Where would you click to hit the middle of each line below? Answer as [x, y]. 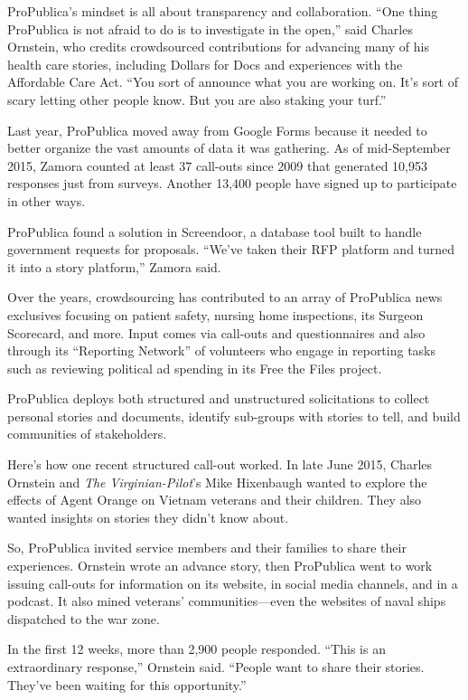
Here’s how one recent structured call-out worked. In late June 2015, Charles [220, 464]
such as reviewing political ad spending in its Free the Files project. [195, 368]
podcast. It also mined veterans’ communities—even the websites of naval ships [227, 601]
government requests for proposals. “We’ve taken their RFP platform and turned [231, 249]
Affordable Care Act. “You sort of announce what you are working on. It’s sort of [233, 82]
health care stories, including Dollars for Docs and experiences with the [205, 64]
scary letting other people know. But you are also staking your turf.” [197, 99]
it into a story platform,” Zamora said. [114, 266]
